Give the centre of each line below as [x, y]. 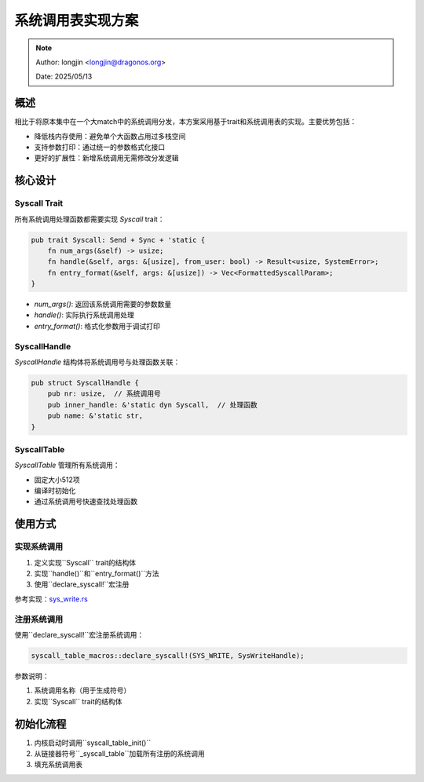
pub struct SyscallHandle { [85, 383]
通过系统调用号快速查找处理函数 [86, 502]
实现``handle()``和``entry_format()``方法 [97, 574]
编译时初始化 [55, 491]
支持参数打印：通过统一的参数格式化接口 [99, 147]
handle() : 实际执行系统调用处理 [84, 315]
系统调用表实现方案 [77, 20]
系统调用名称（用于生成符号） [82, 690]
